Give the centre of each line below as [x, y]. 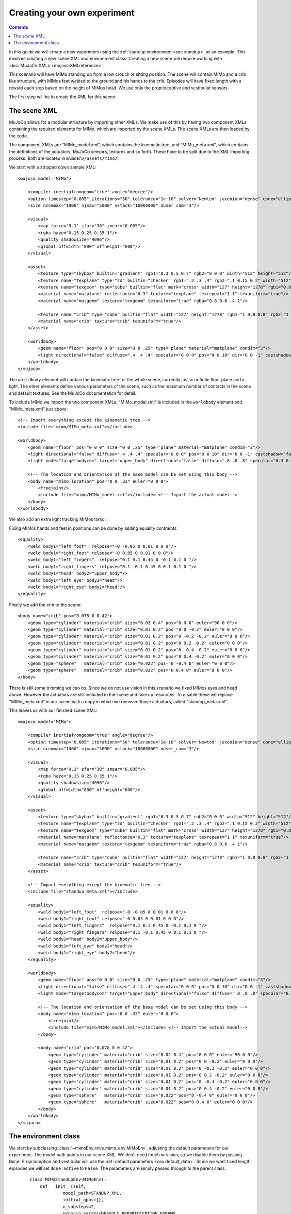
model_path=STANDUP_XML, [92, 1193]
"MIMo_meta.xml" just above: [38, 409]
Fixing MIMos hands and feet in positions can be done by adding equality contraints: [93, 528]
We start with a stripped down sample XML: [53, 167]
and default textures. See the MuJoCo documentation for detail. [73, 393]
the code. [19, 135]
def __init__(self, [63, 1186]
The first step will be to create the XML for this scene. [63, 97]
